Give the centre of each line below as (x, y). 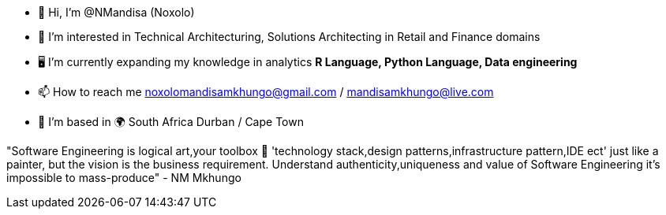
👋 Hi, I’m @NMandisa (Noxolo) (116, 12)
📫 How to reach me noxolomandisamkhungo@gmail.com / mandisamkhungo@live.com (266, 92)
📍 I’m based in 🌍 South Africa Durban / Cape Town (171, 122)
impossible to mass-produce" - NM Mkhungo (124, 178)
